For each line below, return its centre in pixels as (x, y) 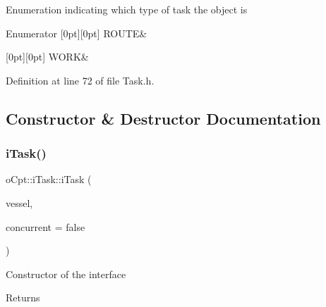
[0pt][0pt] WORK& (47, 57)
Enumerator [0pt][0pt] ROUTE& (77, 33)
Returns (23, 297)
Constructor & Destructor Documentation (163, 118)
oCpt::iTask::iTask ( (49, 179)
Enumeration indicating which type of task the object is (127, 9)
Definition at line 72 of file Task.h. (80, 80)
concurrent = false (46, 226)
